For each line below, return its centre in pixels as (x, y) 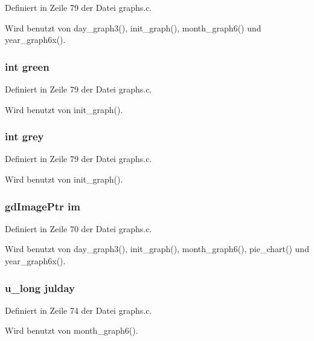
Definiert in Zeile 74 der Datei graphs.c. (78, 310)
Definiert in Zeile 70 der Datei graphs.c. (78, 228)
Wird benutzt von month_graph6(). (72, 330)
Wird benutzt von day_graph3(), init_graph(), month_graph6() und (133, 28)
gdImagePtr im (43, 206)
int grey (24, 136)
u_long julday (40, 287)
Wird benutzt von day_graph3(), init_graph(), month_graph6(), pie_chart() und (157, 249)
